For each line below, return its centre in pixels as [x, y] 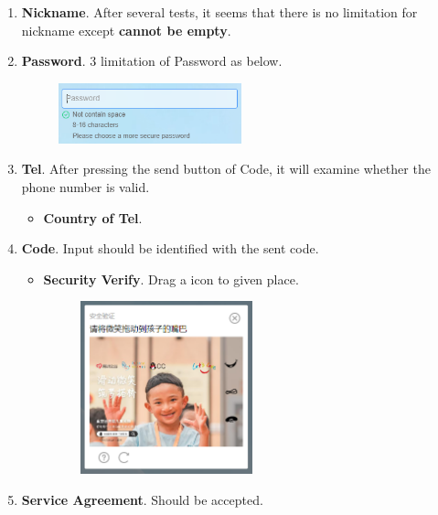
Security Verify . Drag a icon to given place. [171, 279]
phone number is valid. [85, 187]
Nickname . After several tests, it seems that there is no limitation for [219, 12]
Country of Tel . [93, 217]
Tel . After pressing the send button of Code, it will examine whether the [226, 169]
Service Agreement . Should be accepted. [142, 499]
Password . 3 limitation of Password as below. [152, 61]
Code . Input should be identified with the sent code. [170, 248]
